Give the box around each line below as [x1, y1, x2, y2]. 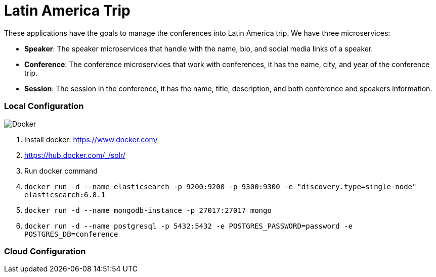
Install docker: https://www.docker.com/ [24, 135, 158, 144]
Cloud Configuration [4, 246, 86, 256]
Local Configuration [4, 101, 84, 112]
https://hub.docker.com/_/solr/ [24, 150, 125, 159]
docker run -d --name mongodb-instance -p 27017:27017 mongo [24, 206, 272, 214]
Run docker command [24, 166, 98, 175]
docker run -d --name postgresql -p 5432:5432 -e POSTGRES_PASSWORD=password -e [24, 221, 353, 230]
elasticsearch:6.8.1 [24, 190, 106, 199]
